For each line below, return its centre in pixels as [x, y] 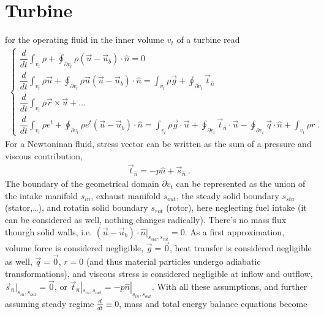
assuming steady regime [50, 303]
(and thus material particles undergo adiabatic [173, 261]
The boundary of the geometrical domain [82, 184]
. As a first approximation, [235, 231]
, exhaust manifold [126, 195]
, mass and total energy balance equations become [213, 303]
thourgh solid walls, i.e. [49, 231]
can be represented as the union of [241, 184]
